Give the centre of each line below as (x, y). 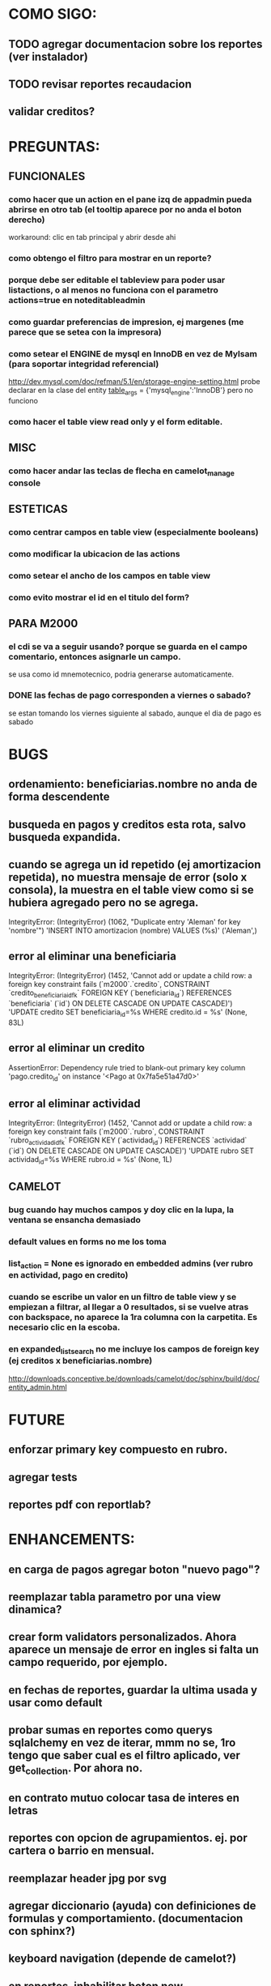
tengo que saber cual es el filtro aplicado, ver (125, 1755)
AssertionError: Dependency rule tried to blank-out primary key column (127, 1067)
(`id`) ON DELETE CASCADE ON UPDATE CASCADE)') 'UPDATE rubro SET (131, 1151)
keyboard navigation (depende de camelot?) (123, 1959)
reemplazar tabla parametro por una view (114, 1597)
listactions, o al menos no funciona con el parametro (113, 290)
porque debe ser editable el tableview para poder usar (117, 280)
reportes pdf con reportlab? (80, 1505)
